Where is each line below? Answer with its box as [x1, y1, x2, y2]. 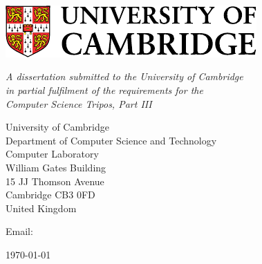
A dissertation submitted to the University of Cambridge [6, 69, 243, 84]
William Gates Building [6, 160, 106, 174]
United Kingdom [6, 200, 77, 215]
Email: [6, 224, 33, 238]
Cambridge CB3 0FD [6, 187, 95, 202]
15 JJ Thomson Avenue [6, 173, 104, 188]
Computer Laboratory [6, 147, 99, 161]
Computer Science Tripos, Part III [6, 96, 152, 111]
